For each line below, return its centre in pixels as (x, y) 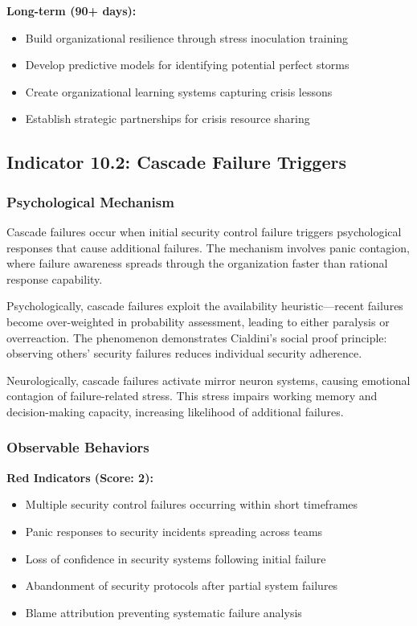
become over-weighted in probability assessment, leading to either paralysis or (198, 321)
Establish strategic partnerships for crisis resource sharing (168, 119)
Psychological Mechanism (90, 201)
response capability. (55, 278)
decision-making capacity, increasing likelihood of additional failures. (175, 411)
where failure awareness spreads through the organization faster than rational (197, 263)
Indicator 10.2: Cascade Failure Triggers (176, 162)
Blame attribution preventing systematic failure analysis (164, 612)
